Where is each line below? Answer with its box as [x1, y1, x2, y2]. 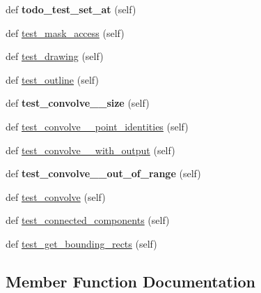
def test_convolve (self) [6, 189, 106, 204]
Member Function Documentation [6, 270, 256, 292]
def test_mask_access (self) [6, 25, 125, 40]
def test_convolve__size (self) [6, 96, 150, 110]
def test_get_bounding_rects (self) [6, 236, 157, 250]
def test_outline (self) [6, 72, 99, 87]
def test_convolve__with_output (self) [6, 142, 175, 157]
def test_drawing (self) [6, 49, 104, 63]
